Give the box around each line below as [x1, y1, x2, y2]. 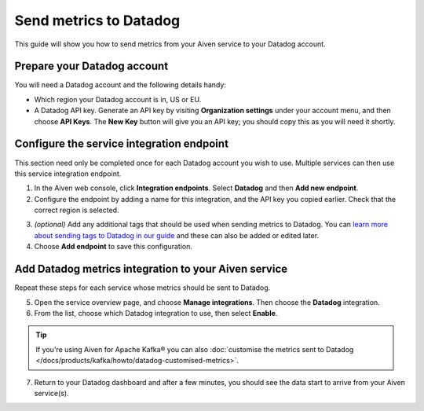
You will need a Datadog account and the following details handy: [14, 80, 227, 90]
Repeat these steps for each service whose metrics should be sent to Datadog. [14, 283, 271, 292]
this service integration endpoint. [14, 169, 122, 178]
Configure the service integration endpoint [14, 138, 229, 151]
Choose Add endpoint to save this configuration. [34, 242, 192, 251]
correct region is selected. [34, 205, 119, 215]
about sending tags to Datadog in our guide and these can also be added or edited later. [34, 230, 320, 240]
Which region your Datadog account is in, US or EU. [34, 94, 202, 104]
